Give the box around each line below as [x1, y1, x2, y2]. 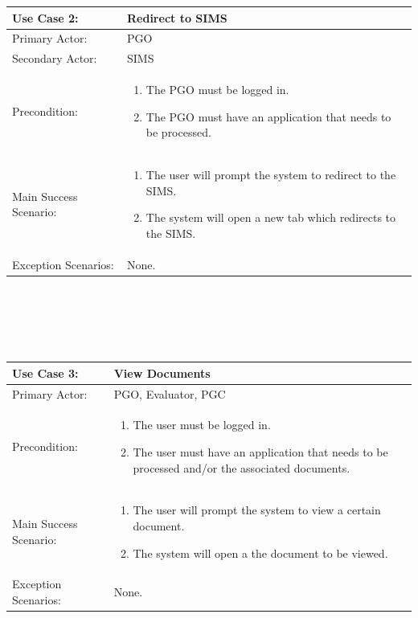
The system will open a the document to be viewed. [133, 544, 388, 561]
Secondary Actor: [12, 50, 97, 67]
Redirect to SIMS [127, 9, 227, 26]
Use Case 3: [12, 364, 79, 381]
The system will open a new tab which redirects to [145, 209, 396, 226]
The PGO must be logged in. [145, 81, 289, 98]
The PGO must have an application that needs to [145, 108, 391, 125]
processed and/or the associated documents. [133, 459, 350, 476]
